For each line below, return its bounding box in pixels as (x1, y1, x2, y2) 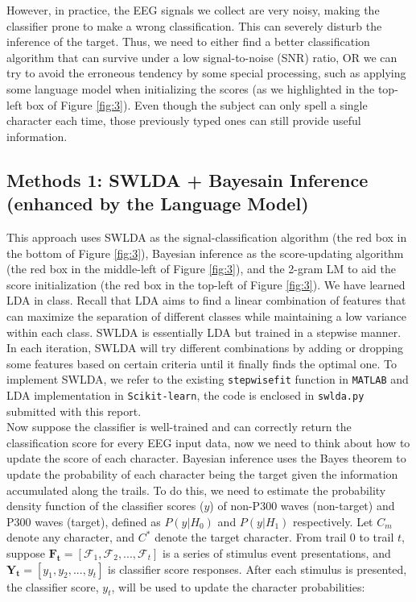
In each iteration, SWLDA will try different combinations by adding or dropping (6, 339, 404, 356)
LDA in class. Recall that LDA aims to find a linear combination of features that (6, 292, 406, 309)
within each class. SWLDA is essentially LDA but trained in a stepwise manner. (6, 323, 402, 340)
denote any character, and (6, 529, 135, 546)
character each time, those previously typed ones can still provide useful (6, 112, 361, 129)
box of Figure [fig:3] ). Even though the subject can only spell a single (26, 96, 368, 113)
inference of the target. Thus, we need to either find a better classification (6, 33, 370, 50)
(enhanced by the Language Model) (6, 191, 309, 216)
